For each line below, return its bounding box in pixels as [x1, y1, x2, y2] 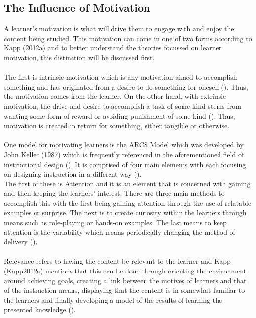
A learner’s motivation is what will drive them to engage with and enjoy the [4, 23, 234, 34]
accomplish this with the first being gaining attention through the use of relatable [4, 197, 251, 208]
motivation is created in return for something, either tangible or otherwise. [4, 120, 230, 131]
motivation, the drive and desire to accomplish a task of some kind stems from [4, 100, 241, 111]
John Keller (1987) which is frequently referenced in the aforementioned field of [4, 149, 244, 159]
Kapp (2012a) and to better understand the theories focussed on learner [4, 43, 222, 53]
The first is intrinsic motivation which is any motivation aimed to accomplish [4, 72, 237, 82]
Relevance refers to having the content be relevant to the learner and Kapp [4, 256, 231, 266]
